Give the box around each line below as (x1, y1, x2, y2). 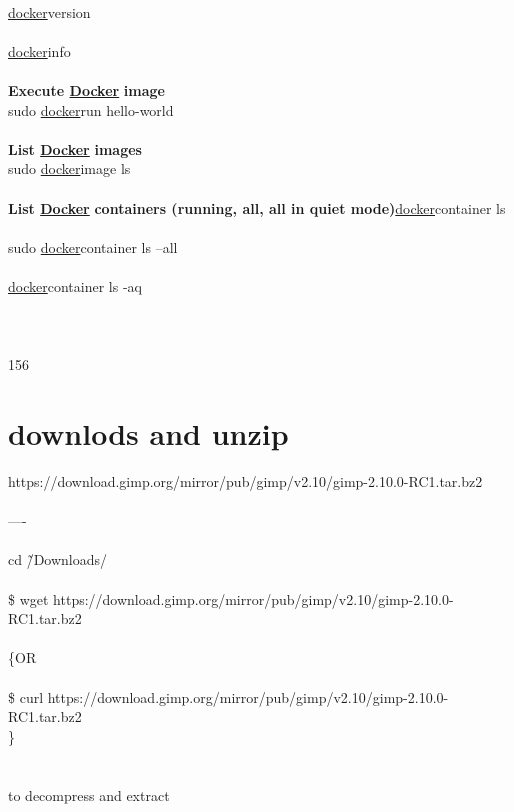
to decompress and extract (8, 784, 170, 805)
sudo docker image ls (8, 158, 131, 179)
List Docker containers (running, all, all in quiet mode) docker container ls (8, 197, 506, 218)
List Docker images (8, 138, 142, 159)
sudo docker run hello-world (8, 99, 174, 120)
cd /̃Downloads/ (8, 549, 108, 570)
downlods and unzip (8, 413, 289, 454)
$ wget (8, 588, 49, 609)
